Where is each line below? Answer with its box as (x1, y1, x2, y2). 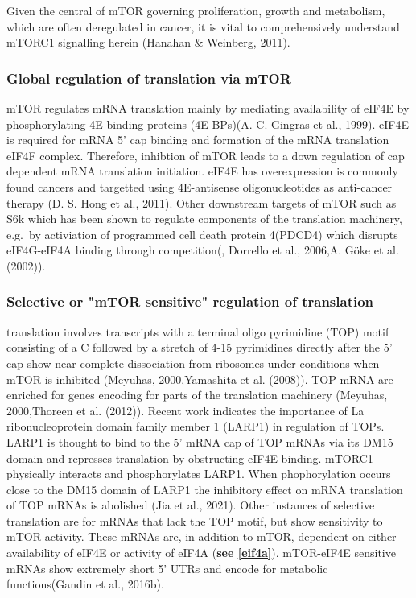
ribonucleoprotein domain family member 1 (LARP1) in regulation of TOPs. (6, 418, 385, 435)
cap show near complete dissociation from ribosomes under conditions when (6, 354, 380, 371)
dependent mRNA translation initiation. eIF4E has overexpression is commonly (6, 163, 398, 179)
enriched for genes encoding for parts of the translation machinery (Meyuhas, (6, 386, 388, 403)
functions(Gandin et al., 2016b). (6, 575, 164, 592)
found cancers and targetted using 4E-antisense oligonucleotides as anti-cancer (6, 178, 393, 195)
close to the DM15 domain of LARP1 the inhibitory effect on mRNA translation (6, 480, 403, 497)
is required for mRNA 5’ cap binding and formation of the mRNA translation (6, 131, 389, 148)
